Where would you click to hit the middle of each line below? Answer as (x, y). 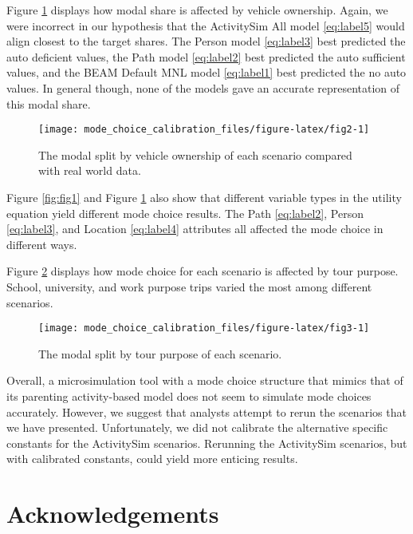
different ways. (42, 244)
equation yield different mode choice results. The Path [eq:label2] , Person (185, 213)
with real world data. (90, 170)
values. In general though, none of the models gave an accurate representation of (203, 87)
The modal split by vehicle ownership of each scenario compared (195, 154)
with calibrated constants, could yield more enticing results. (152, 459)
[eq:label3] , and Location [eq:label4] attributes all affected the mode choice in (195, 229)
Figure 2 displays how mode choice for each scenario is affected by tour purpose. (203, 271)
